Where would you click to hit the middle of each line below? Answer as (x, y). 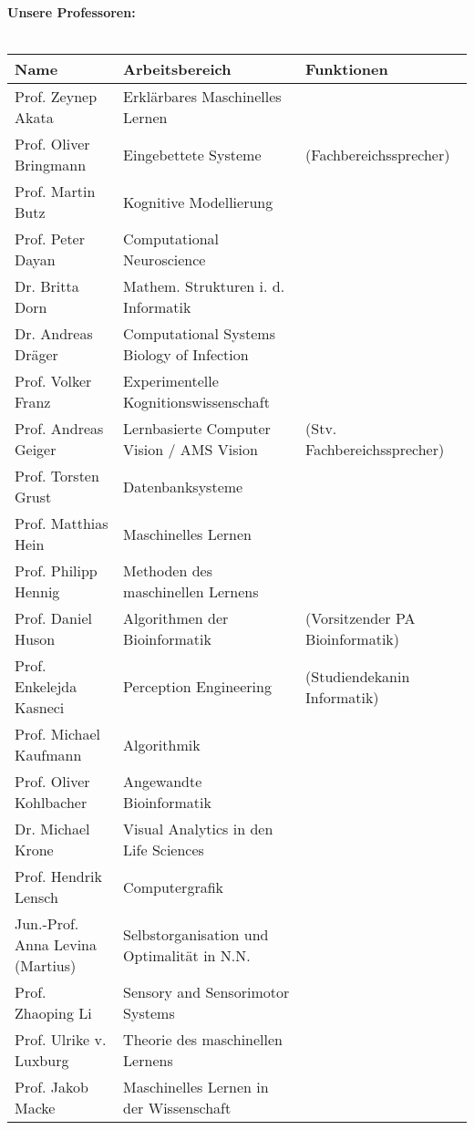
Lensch (36, 897)
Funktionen (347, 69)
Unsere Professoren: (72, 12)
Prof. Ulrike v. (61, 1040)
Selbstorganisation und (196, 934)
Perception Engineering (197, 687)
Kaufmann (48, 755)
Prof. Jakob (52, 1087)
